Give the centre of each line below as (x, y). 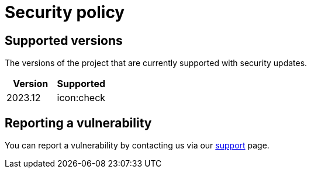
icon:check (81, 98)
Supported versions (64, 40)
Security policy (65, 12)
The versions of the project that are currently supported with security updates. (156, 63)
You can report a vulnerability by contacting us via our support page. (137, 146)
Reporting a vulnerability (78, 123)
